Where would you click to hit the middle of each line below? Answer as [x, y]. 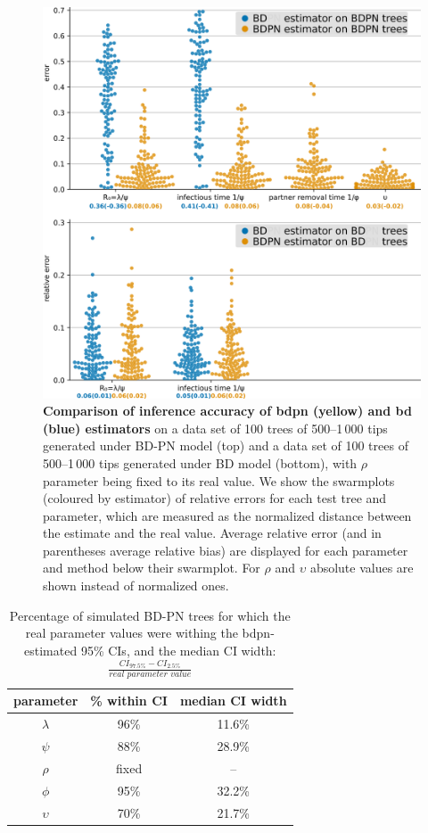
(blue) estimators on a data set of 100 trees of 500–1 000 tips [215, 428]
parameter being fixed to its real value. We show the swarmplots [219, 480]
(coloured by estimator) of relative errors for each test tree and [215, 498]
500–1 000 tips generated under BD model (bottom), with [200, 462]
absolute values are [362, 568]
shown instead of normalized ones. [136, 586]
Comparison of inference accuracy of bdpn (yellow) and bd [227, 411]
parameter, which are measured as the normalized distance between [227, 515]
